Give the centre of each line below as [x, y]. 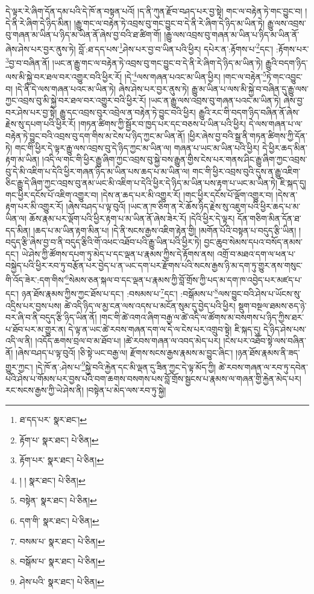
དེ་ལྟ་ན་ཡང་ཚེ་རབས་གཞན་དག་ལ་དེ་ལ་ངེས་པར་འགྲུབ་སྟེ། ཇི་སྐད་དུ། [165, 329]
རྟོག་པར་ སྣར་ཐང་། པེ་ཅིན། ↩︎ [62, 460]
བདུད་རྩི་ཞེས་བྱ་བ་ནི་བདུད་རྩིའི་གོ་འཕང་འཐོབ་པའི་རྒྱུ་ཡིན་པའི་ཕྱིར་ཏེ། [103, 242]
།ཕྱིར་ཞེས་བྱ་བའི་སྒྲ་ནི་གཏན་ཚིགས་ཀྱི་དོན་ [247, 135]
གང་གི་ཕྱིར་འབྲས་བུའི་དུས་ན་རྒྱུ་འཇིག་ [246, 171]
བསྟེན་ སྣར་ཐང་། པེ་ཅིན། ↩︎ [58, 500]
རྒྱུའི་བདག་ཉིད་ [287, 62]
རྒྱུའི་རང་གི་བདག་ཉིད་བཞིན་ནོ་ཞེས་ [249, 112]
